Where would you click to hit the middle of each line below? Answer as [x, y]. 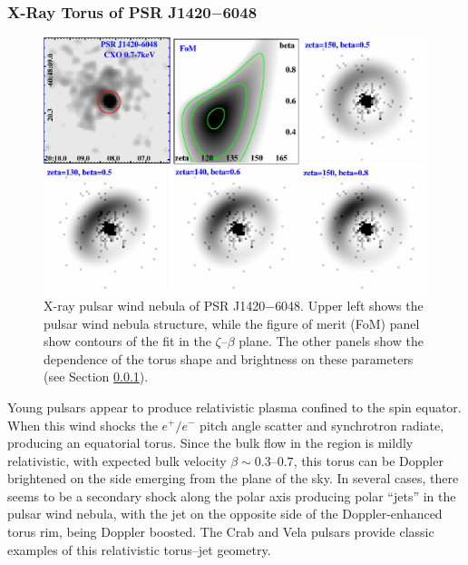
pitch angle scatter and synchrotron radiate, [322, 425]
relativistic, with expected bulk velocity [117, 460]
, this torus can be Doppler [368, 460]
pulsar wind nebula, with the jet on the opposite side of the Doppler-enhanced [225, 514]
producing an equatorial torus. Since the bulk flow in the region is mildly [210, 443]
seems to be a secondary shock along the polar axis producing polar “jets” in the [232, 496]
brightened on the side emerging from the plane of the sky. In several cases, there [233, 478]
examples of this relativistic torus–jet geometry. [139, 549]
